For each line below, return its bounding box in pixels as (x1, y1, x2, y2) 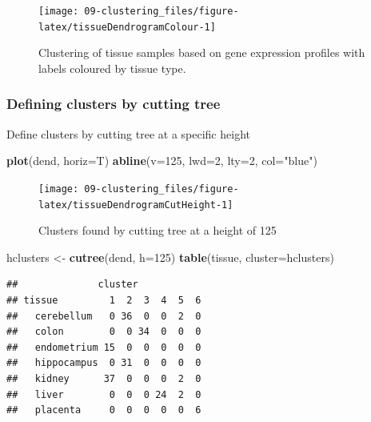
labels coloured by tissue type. (38, 59, 186, 76)
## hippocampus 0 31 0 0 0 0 (6, 357, 201, 369)
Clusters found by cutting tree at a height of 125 (38, 222, 277, 239)
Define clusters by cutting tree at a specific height (6, 125, 250, 142)
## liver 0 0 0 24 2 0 (6, 388, 201, 400)
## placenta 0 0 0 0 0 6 (6, 404, 201, 416)
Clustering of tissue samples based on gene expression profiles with (38, 44, 365, 61)
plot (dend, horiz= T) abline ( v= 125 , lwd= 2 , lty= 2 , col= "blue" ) (6, 152, 317, 169)
